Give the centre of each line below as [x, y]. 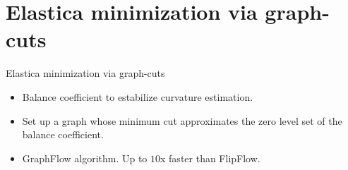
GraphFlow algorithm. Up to [85, 158]
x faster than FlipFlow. [210, 158]
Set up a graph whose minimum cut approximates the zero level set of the [182, 120]
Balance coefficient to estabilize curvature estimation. [138, 96]
